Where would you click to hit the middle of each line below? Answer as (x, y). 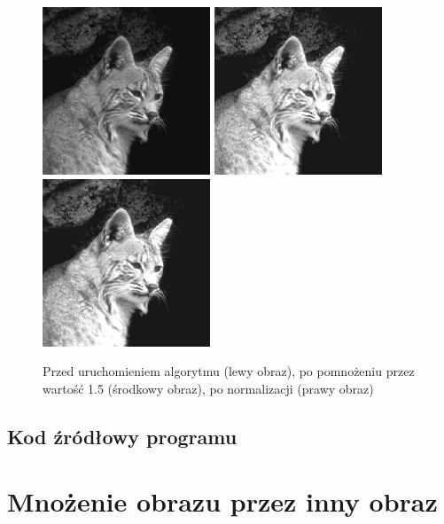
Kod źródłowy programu (122, 436)
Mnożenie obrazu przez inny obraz (222, 501)
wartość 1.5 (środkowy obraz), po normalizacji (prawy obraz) (208, 388)
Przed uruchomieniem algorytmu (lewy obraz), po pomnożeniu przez (229, 371)
